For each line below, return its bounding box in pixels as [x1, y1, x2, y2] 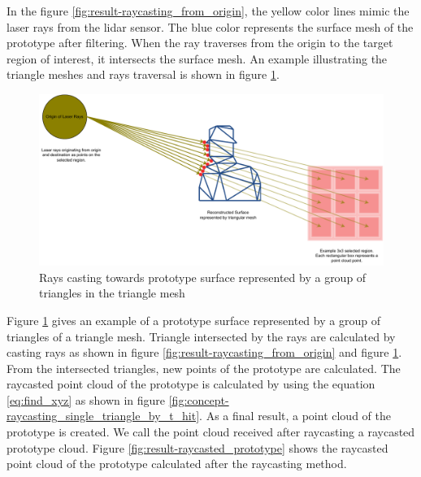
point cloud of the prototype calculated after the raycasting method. [7, 455, 347, 472]
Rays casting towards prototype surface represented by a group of [39, 268, 367, 285]
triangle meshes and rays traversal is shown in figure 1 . [7, 66, 280, 83]
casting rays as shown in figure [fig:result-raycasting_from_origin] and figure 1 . [7, 344, 402, 361]
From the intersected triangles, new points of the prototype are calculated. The [7, 359, 401, 376]
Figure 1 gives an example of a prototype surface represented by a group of [7, 311, 380, 328]
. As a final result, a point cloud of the [199, 407, 391, 424]
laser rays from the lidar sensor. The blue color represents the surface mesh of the [7, 18, 414, 35]
